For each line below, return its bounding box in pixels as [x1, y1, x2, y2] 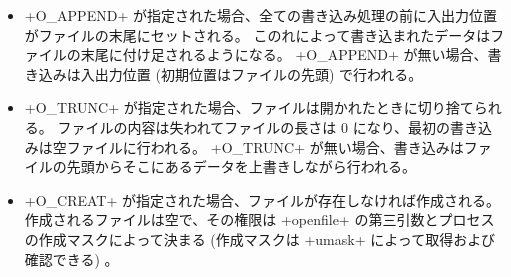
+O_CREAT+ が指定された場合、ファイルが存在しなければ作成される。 [24, 189, 501, 210]
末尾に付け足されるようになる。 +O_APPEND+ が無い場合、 [80, 44, 488, 65]
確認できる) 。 [24, 248, 119, 269]
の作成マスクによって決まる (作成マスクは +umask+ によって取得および [24, 228, 496, 249]
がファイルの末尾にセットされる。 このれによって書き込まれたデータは [24, 24, 491, 45]
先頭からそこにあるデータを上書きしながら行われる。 [66, 156, 417, 177]
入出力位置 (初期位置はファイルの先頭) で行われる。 [80, 63, 423, 84]
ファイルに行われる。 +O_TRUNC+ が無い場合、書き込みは [66, 136, 464, 157]
